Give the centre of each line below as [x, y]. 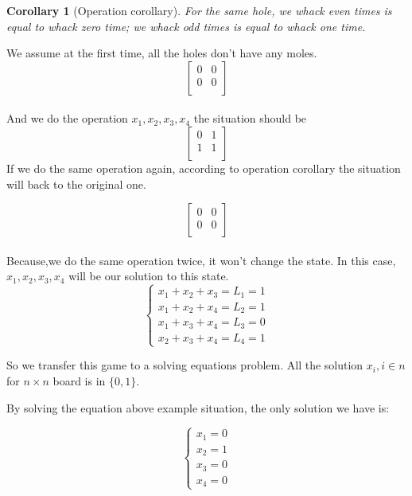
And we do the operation [67, 118]
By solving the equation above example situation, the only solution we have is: [198, 407]
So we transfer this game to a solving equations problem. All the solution [185, 365]
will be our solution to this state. [149, 276]
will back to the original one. [76, 184]
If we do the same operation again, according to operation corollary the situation [204, 168]
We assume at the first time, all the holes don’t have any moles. [162, 53]
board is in [79, 380]
